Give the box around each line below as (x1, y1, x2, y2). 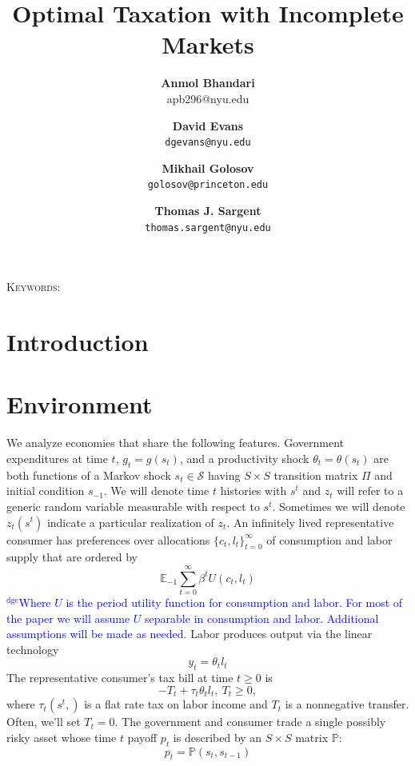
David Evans (172, 117, 244, 134)
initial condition (6, 482, 85, 499)
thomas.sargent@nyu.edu (145, 221, 271, 233)
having (208, 466, 241, 483)
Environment (6, 388, 153, 421)
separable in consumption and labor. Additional (145, 609, 379, 626)
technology (6, 640, 59, 657)
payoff (127, 728, 158, 745)
